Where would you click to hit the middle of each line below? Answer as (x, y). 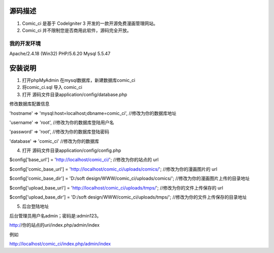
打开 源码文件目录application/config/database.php (75, 94)
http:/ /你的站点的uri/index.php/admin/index (55, 225)
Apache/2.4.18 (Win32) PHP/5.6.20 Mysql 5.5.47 (60, 54)
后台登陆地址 (36, 206)
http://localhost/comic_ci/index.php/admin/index (60, 243)
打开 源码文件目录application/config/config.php (72, 150)
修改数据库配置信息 (29, 104)
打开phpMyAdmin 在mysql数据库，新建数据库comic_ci (79, 80)
